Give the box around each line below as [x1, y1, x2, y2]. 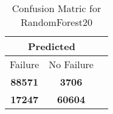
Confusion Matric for [12, 1, 101, 15]
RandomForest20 [21, 15, 92, 29]
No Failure [49, 57, 94, 71]
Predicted [28, 39, 75, 53]
